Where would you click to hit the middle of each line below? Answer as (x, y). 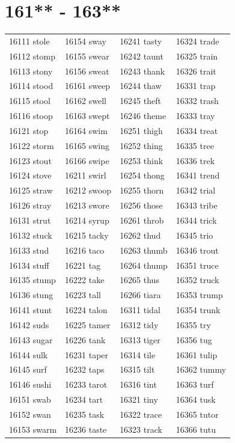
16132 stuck (31, 235)
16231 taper (87, 354)
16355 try (193, 324)
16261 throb (142, 220)
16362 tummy (201, 369)
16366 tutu (196, 429)
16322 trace (141, 414)
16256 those (141, 205)
